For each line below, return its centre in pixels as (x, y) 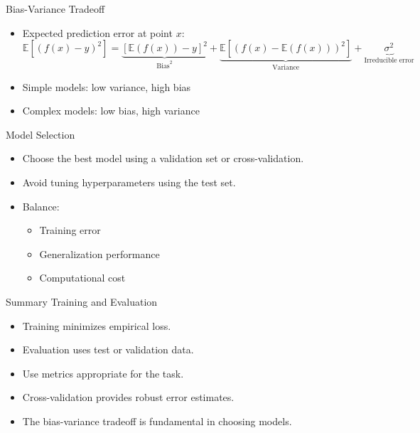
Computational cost (82, 278)
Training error (70, 230)
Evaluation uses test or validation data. (108, 349)
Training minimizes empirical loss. (97, 325)
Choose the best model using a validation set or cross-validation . (163, 158)
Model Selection (41, 134)
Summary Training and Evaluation (82, 301)
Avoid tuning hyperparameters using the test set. (129, 182)
